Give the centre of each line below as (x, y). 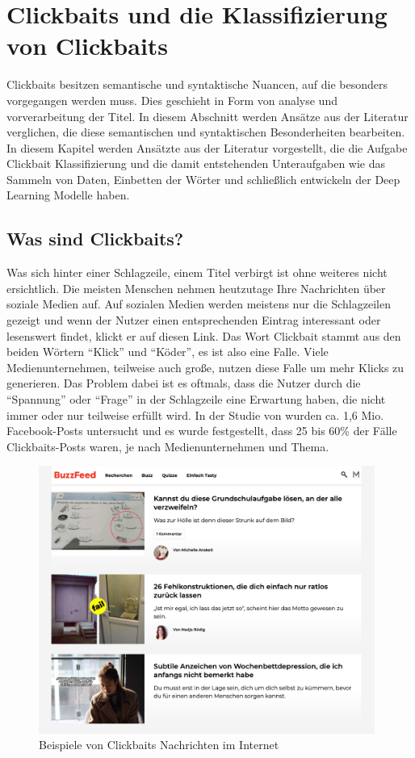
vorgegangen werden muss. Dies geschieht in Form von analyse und (172, 100)
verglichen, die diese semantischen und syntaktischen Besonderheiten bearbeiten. (206, 132)
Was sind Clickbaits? (95, 239)
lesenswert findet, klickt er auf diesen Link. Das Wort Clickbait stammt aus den (204, 335)
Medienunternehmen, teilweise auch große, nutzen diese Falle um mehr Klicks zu (205, 367)
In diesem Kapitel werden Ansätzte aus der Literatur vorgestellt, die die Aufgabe (207, 147)
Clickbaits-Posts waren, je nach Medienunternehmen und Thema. (168, 446)
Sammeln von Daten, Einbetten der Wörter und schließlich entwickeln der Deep (203, 179)
